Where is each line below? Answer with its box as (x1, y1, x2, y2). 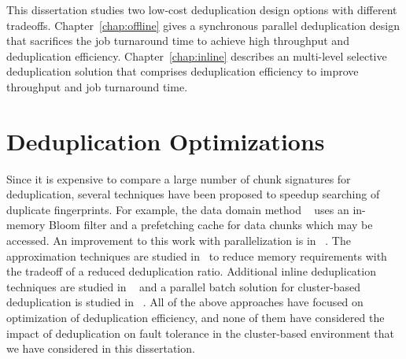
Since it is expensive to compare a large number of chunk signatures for (6, 170, 351, 187)
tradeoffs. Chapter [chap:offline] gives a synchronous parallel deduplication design (6, 17, 400, 33)
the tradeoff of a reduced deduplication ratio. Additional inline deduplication (6, 263, 376, 279)
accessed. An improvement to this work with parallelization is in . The (6, 232, 351, 249)
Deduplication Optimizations (6, 124, 325, 157)
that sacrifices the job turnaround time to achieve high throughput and (6, 32, 349, 49)
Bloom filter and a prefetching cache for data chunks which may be (49, 217, 373, 233)
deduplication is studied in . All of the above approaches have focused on (6, 294, 364, 310)
